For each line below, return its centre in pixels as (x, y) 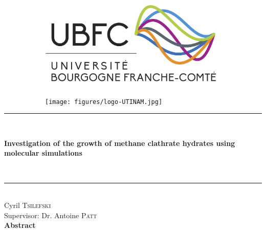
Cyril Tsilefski (28, 205)
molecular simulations (43, 153)
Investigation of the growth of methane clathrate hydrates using (120, 143)
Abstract (20, 225)
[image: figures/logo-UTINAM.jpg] (104, 102)
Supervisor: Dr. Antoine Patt (51, 215)
